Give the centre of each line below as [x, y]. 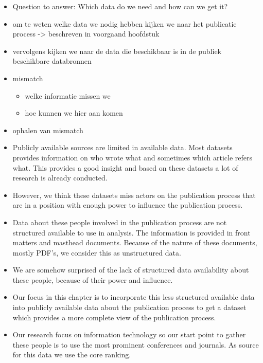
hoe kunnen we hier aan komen [74, 113]
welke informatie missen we [68, 95]
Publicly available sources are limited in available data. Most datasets [122, 147]
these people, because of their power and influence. [93, 279]
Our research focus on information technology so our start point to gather [129, 334]
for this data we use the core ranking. [72, 355]
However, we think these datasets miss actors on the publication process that [134, 195]
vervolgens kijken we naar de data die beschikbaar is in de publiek [117, 51]
